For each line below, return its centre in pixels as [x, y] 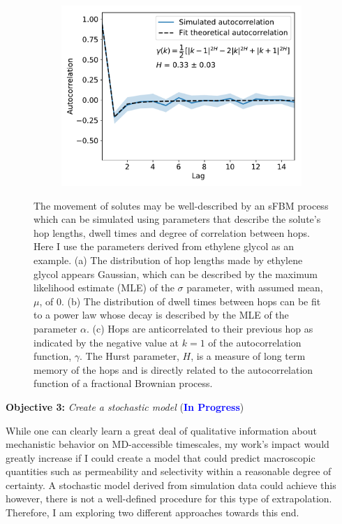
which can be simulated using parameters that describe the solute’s [177, 219]
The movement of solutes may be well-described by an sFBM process [181, 205]
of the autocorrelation [255, 342]
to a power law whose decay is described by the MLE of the [161, 315]
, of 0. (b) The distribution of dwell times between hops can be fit [180, 301]
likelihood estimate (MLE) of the [104, 288]
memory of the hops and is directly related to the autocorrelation [173, 369]
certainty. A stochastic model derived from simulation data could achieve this [171, 485]
